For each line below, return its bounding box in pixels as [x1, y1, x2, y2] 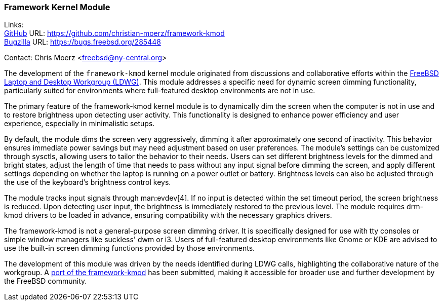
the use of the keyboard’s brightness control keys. [4, 178, 171, 187]
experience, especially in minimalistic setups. [4, 119, 155, 128]
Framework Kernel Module [4, 2, 110, 12]
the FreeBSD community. [4, 277, 87, 286]
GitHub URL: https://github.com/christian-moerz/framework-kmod [4, 29, 225, 38]
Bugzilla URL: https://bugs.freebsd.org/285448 [4, 37, 161, 47]
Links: [4, 20, 24, 29]
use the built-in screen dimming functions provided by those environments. [4, 244, 255, 253]
